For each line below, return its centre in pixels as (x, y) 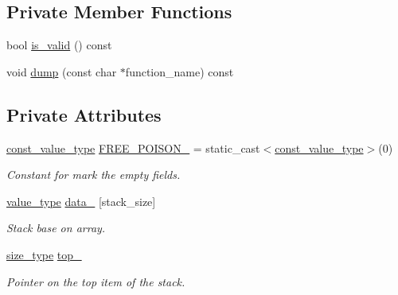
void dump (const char (62, 71)
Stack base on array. (56, 228)
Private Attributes (84, 114)
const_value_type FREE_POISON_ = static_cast (133, 147)
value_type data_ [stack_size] (81, 201)
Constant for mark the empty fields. (94, 175)
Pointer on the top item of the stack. (96, 281)
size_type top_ (44, 254)
